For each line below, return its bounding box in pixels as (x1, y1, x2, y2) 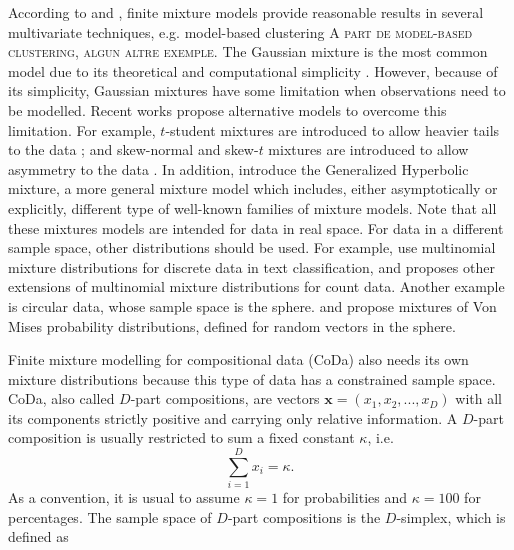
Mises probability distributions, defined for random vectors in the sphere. (8, 315, 456, 336)
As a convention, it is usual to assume (8, 487, 240, 508)
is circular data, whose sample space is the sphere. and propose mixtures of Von (8, 295, 497, 316)
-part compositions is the (227, 506, 381, 527)
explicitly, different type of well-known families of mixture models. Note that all (8, 197, 497, 218)
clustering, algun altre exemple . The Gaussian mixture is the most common (8, 41, 488, 62)
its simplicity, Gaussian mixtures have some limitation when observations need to (8, 80, 506, 101)
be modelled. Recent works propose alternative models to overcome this (8, 99, 447, 120)
